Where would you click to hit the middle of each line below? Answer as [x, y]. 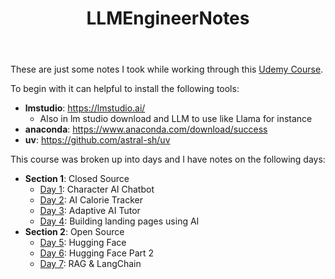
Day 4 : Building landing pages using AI [119, 221]
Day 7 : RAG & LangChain [90, 264]
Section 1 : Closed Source [77, 179]
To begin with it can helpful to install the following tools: [125, 89]
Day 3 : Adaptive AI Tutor [90, 211]
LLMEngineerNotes [168, 18]
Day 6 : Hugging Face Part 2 [97, 253]
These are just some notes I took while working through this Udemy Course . [167, 69]
